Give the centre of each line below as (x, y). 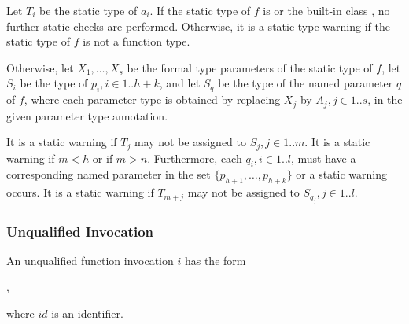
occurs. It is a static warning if (80, 192)
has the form (215, 260)
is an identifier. (87, 313)
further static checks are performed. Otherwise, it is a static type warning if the (198, 26)
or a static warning (341, 174)
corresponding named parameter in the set (109, 174)
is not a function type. (136, 41)
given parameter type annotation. (87, 115)
